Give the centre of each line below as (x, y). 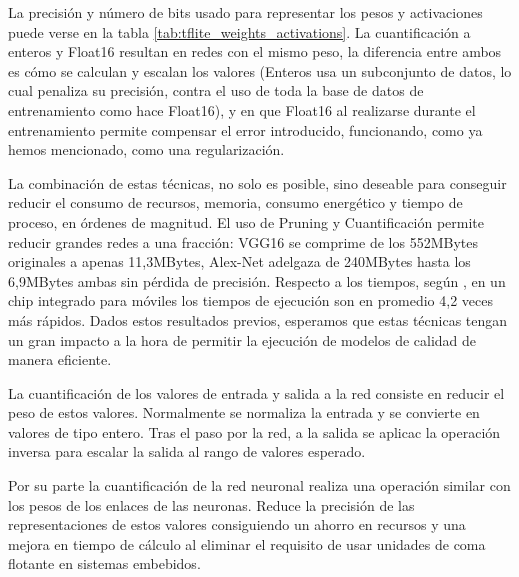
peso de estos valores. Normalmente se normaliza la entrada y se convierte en (244, 412)
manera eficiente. (60, 359)
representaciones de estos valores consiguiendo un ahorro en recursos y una (237, 524)
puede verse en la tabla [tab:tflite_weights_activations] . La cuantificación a (239, 31)
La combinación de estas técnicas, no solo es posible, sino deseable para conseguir (257, 182)
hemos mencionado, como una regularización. (146, 149)
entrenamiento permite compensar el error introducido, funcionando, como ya (245, 129)
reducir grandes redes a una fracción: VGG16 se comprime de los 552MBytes (243, 241)
